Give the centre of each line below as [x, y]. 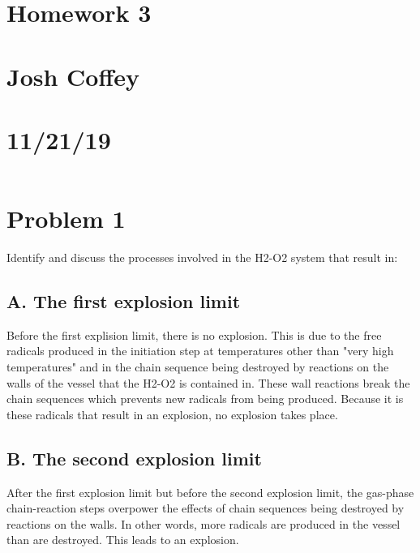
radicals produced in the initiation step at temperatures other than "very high [200, 351]
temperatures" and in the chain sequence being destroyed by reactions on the [198, 366]
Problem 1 [66, 219]
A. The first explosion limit [124, 300]
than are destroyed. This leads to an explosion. [123, 540]
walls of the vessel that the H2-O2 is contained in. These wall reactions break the [208, 382]
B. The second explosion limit [134, 458]
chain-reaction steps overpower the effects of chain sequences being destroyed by [206, 508]
